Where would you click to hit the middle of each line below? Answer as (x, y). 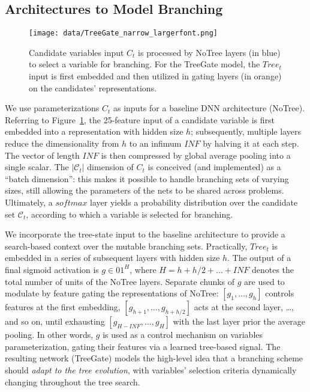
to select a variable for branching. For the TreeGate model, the (145, 64)
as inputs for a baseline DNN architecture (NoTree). (209, 108)
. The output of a (259, 258)
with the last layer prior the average (239, 321)
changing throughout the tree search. (73, 381)
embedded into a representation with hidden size (94, 131)
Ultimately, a (29, 202)
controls (280, 293)
